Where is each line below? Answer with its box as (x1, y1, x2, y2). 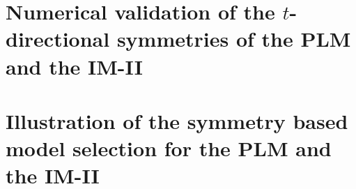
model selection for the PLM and (6, 134, 332, 162)
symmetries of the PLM (116, 24, 351, 53)
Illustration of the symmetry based (6, 106, 348, 135)
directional (6, 24, 110, 53)
